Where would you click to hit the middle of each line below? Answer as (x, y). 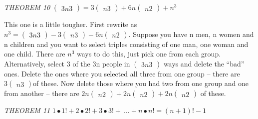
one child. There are (35, 54)
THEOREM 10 (27, 7)
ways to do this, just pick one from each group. (149, 54)
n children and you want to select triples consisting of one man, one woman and (126, 44)
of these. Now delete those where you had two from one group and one (141, 83)
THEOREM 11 (27, 110)
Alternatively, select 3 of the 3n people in (67, 63)
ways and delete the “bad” (204, 63)
